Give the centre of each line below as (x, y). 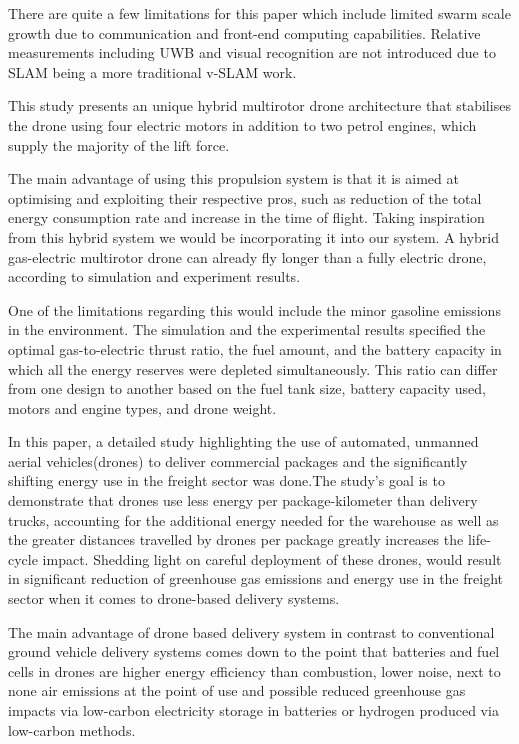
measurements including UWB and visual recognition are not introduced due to (252, 52)
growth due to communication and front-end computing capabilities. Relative (244, 32)
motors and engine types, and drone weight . (142, 407)
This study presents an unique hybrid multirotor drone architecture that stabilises (259, 105)
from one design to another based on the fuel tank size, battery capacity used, (247, 388)
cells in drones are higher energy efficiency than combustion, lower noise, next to (254, 670)
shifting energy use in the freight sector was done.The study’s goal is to (226, 480)
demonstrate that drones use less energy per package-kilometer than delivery (243, 500)
